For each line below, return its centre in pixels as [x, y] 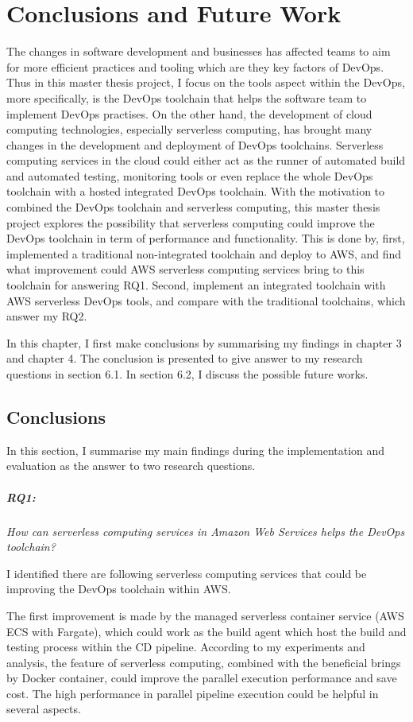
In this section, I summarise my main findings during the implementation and [196, 450]
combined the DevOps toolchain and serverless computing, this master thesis [193, 207]
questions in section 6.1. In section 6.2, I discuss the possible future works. [187, 374]
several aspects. [44, 709]
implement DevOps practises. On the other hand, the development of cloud [189, 113]
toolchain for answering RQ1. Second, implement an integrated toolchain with [196, 285]
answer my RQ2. [47, 316]
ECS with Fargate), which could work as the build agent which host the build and [206, 631]
